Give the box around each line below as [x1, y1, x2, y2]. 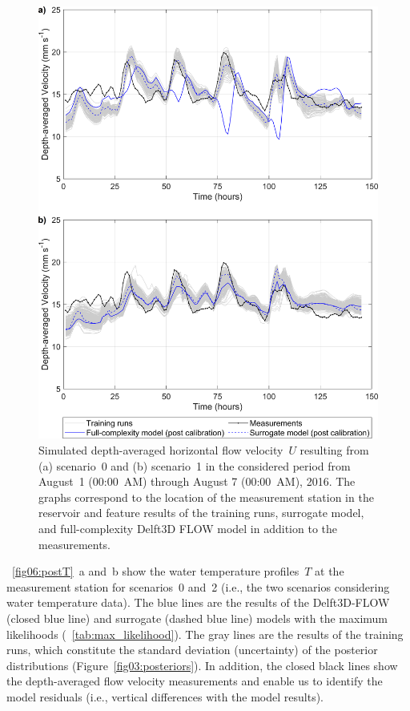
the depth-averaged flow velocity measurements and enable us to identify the [6, 673, 383, 689]
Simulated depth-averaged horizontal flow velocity [38, 442, 283, 459]
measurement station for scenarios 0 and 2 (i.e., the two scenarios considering [6, 578, 390, 595]
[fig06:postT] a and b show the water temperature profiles [12, 563, 299, 580]
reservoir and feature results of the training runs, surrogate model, [38, 504, 364, 521]
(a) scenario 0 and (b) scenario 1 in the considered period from [38, 457, 351, 474]
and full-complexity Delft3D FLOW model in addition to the [38, 520, 337, 537]
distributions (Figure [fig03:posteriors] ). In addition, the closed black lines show [6, 656, 398, 673]
